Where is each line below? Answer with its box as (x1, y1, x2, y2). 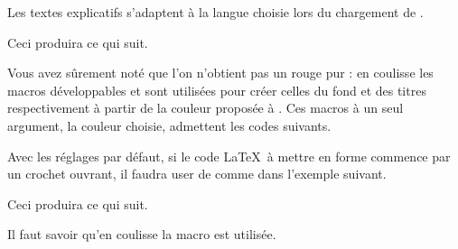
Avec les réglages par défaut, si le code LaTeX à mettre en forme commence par (7, 146, 451, 165)
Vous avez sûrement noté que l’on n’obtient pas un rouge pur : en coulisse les (7, 63, 434, 82)
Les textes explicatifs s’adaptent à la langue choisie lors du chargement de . (7, 3, 424, 21)
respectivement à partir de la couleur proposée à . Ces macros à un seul (7, 98, 404, 117)
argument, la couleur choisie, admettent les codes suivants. (7, 115, 332, 134)
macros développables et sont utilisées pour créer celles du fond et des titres (7, 80, 426, 99)
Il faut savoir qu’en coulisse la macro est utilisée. (7, 225, 276, 244)
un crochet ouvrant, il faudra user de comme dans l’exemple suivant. (7, 164, 387, 183)
